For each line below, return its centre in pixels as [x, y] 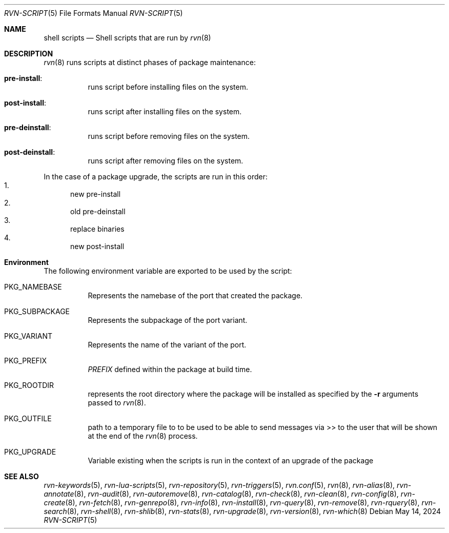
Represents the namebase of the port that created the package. [195, 295]
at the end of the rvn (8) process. [143, 436]
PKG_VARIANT [28, 336]
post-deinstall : [30, 152]
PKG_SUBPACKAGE [37, 311]
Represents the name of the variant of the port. [167, 345]
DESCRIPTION [29, 54]
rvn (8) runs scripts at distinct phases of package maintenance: [150, 62]
